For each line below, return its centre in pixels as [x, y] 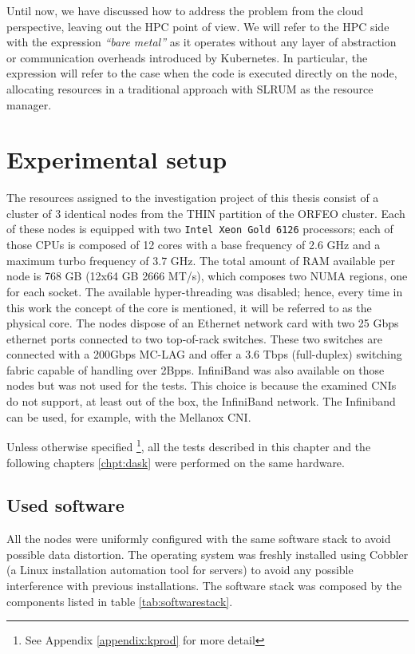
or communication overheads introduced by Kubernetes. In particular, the [187, 57]
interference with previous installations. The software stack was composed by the [204, 586]
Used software [65, 505]
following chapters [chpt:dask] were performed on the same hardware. [176, 462]
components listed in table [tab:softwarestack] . [120, 601]
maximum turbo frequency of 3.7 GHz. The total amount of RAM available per [201, 260]
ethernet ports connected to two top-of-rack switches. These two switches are [195, 338]
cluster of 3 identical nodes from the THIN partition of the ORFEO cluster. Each [206, 213]
